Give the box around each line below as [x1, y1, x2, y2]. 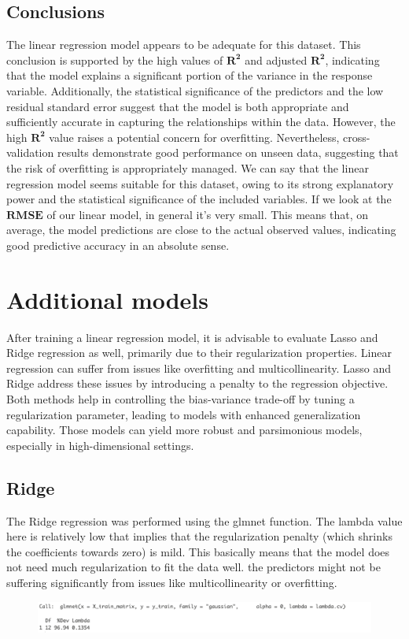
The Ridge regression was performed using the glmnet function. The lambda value [6, 512, 403, 529]
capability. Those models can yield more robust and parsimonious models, [6, 422, 363, 438]
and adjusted [245, 51, 308, 68]
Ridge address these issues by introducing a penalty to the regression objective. [6, 375, 389, 392]
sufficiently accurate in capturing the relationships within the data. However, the [6, 113, 396, 130]
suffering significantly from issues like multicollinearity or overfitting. [6, 574, 337, 590]
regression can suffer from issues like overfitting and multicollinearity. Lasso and [6, 359, 392, 376]
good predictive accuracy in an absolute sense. [6, 236, 230, 253]
